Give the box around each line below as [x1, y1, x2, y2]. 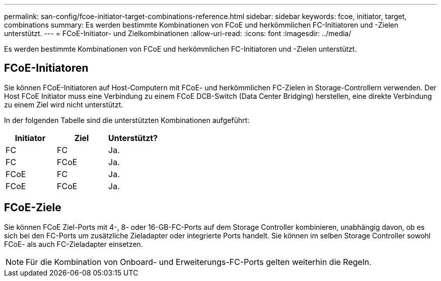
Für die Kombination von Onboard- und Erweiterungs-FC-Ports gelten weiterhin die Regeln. [26, 256, 372, 267]
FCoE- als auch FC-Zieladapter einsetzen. [4, 239, 143, 248]
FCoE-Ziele [4, 201, 61, 214]
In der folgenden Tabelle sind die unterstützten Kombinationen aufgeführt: [4, 115, 250, 124]
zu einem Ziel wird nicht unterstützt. [4, 100, 123, 109]
